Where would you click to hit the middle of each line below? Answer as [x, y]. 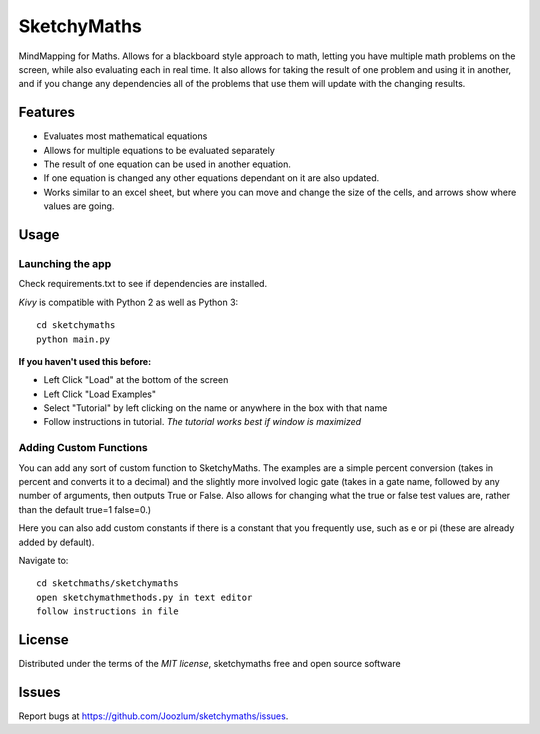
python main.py [73, 339]
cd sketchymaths [76, 325]
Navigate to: [43, 560]
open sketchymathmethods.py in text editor [144, 597]
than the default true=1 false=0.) [85, 509]
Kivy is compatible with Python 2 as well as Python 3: [128, 302]
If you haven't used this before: [85, 361]
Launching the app [65, 263]
